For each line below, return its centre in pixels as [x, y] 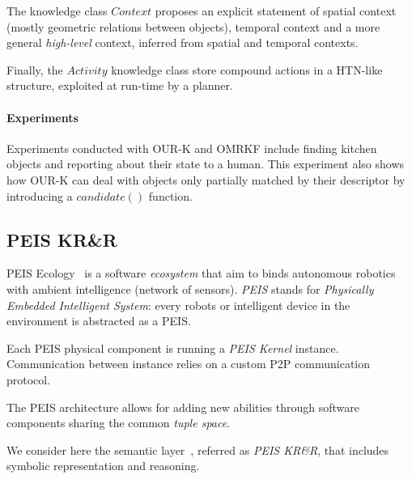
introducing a [40, 195]
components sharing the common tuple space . [119, 423]
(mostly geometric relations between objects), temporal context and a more [193, 26]
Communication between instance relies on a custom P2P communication [189, 364]
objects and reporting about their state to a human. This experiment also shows [206, 164]
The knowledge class [57, 11]
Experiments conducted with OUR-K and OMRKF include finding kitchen [192, 148]
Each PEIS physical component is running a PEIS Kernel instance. [173, 348]
